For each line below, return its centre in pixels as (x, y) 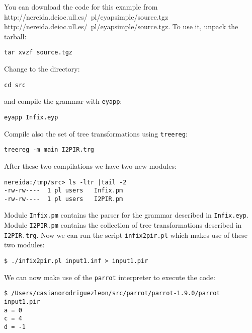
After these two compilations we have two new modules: (90, 165)
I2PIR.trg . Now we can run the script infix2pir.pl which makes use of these (126, 235)
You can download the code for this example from (81, 7)
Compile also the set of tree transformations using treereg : (96, 133)
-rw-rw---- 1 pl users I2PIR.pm (64, 199)
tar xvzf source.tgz (38, 53)
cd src (15, 85)
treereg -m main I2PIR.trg (49, 150)
